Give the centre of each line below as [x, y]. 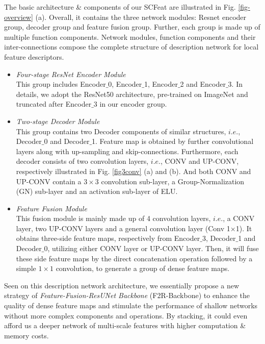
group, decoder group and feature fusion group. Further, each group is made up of [132, 27]
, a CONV [239, 218]
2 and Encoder [203, 84]
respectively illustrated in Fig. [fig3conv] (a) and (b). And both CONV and [134, 171]
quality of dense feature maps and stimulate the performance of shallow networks [131, 305]
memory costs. [26, 335]
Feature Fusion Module [51, 208]
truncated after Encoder [54, 104]
